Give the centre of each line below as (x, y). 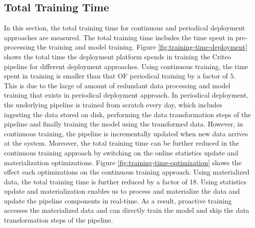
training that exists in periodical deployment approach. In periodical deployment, (126, 95)
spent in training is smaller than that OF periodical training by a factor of (116, 76)
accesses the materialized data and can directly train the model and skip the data (127, 210)
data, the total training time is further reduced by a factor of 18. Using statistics (125, 181)
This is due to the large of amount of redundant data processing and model (117, 85)
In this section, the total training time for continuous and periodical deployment (125, 28)
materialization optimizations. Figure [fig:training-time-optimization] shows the (123, 162)
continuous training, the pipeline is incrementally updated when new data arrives (126, 133)
